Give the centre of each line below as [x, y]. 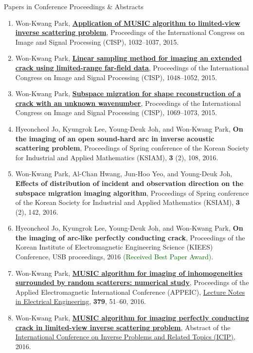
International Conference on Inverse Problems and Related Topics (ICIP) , [125, 337]
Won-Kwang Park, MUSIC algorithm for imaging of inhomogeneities [129, 273]
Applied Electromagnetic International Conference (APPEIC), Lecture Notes [130, 292]
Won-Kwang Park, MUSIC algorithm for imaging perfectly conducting [132, 318]
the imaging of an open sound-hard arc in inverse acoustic [115, 138]
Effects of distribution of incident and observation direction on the [129, 183]
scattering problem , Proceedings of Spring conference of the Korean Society [132, 148]
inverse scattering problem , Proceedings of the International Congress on [130, 32]
